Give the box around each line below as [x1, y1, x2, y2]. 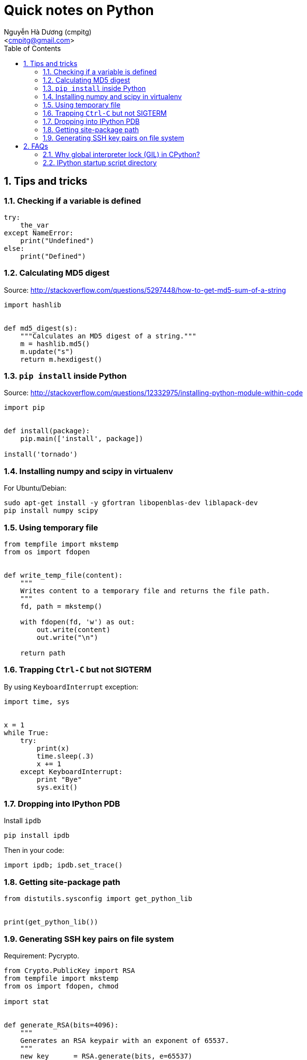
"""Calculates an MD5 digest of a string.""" [20, 332, 197, 340]
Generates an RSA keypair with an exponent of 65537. [20, 1036, 229, 1044]
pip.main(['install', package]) [20, 435, 143, 443]
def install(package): [4, 427, 90, 435]
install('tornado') [4, 450, 78, 459]
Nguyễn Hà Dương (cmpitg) [4, 27, 92, 36]
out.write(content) [36, 625, 111, 634]
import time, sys [4, 697, 69, 706]
